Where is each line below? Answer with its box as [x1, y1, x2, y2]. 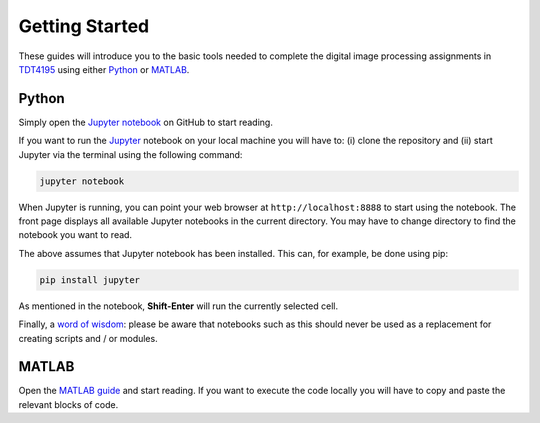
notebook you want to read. [18, 229, 133, 241]
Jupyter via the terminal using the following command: [18, 148, 243, 160]
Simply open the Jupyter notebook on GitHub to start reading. [18, 116, 274, 128]
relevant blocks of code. [18, 398, 119, 410]
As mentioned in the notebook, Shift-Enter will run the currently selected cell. [18, 300, 339, 312]
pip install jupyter [39, 274, 140, 285]
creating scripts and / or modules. [18, 332, 159, 344]
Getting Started [18, 15, 150, 37]
